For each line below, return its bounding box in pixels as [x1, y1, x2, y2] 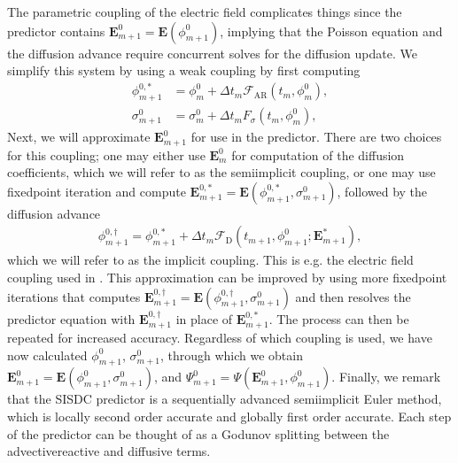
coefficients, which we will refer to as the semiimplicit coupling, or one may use [7, 163, 436, 181]
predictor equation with [7, 309, 136, 328]
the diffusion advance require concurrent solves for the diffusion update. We [7, 43, 417, 62]
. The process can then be [268, 309, 409, 328]
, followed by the [337, 181, 428, 200]
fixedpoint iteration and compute [7, 181, 186, 200]
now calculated [7, 345, 88, 364]
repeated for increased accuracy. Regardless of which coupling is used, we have [7, 328, 432, 347]
